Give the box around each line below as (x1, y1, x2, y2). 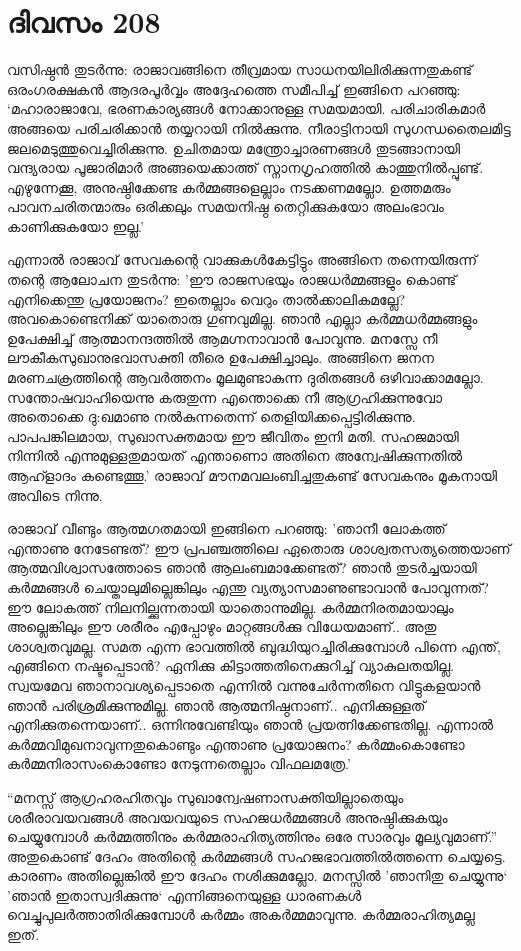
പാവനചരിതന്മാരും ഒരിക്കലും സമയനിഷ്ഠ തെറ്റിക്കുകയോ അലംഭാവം (7, 196, 444, 217)
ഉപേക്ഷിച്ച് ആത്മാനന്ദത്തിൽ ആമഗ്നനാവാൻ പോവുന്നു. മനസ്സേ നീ (7, 327, 438, 348)
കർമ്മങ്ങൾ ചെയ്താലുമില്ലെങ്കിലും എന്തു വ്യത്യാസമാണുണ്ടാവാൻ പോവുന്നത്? (7, 576, 489, 597)
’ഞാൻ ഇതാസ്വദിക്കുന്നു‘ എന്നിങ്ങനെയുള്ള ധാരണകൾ (7, 884, 362, 905)
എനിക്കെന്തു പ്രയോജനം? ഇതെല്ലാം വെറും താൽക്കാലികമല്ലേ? (7, 288, 406, 309)
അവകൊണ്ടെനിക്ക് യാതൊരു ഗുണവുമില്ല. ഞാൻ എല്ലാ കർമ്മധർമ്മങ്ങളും (7, 308, 478, 329)
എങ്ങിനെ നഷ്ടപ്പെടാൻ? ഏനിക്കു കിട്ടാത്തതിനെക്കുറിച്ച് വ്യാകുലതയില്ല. (7, 655, 455, 676)
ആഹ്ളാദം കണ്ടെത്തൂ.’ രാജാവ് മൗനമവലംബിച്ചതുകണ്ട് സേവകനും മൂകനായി (7, 465, 498, 485)
